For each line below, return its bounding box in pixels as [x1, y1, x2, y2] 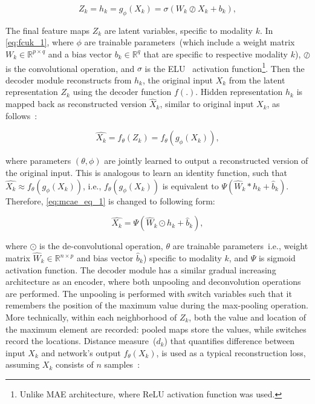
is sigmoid [258, 252, 296, 264]
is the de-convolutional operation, [39, 239, 163, 252]
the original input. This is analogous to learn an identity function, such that [5, 166, 287, 179]
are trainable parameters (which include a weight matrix [84, 36, 295, 48]
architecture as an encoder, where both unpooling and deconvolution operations [5, 275, 301, 288]
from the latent [229, 73, 285, 86]
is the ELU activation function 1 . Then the [145, 60, 305, 74]
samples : [104, 358, 140, 371]
